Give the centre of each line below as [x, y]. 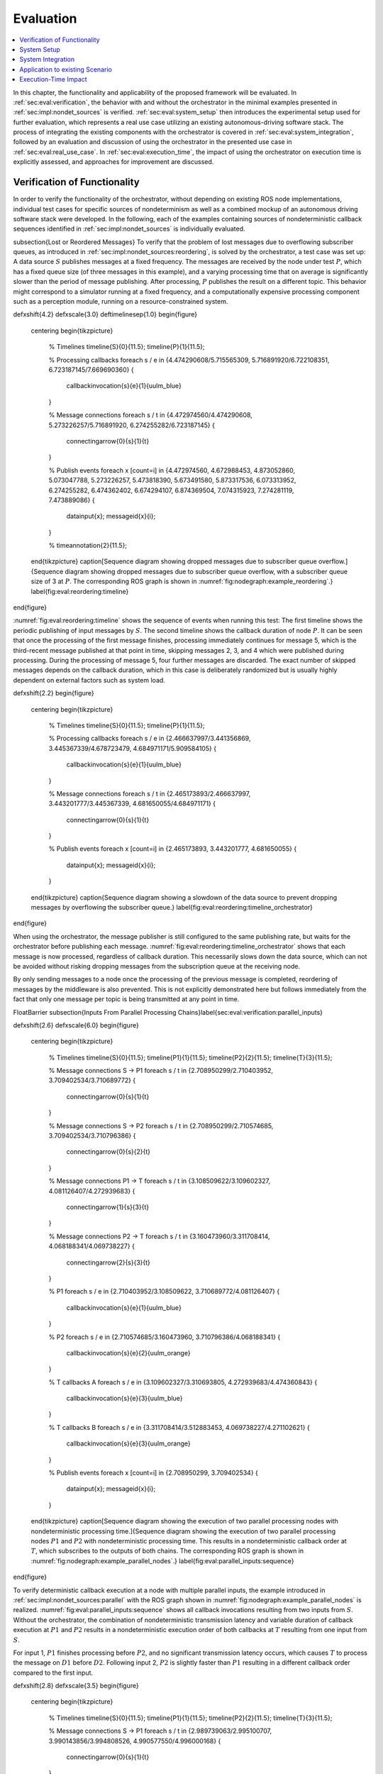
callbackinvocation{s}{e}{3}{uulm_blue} [125, 1399]
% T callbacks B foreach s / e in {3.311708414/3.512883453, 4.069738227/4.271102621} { [179, 1427]
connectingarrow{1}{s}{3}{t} [107, 1207]
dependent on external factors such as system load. [89, 680]
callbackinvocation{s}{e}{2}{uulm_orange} [128, 1352]
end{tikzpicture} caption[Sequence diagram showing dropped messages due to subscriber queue [174, 561]
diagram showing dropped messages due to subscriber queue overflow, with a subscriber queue [206, 571]
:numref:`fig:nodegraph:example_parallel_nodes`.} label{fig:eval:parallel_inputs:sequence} [162, 1560]
